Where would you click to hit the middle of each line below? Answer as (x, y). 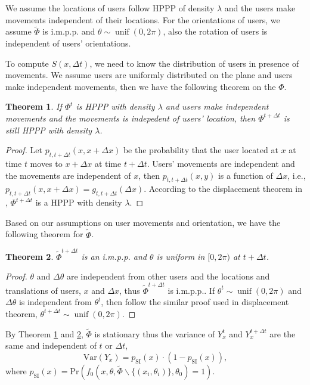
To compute (27, 63)
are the (283, 333)
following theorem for (44, 234)
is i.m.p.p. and (69, 31)
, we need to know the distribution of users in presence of (194, 63)
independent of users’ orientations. (68, 43)
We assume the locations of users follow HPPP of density (110, 8)
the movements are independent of (68, 175)
